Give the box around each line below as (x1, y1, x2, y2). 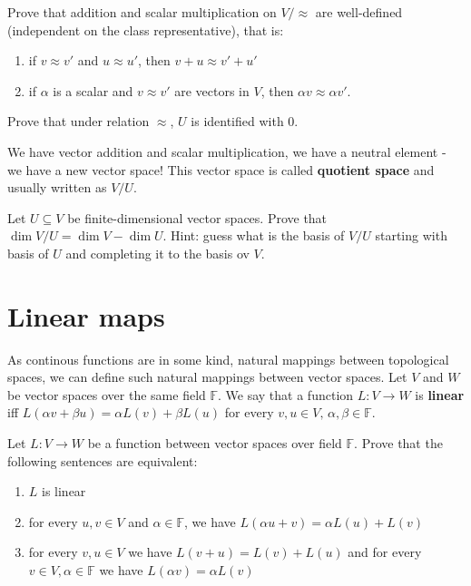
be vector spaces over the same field (7, 385, 206, 404)
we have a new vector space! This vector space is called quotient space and (7, 160, 435, 179)
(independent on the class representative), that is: (7, 20, 284, 39)
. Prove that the (354, 434, 443, 453)
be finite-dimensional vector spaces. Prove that (67, 208, 328, 227)
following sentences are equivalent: (7, 451, 198, 470)
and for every (348, 542, 422, 562)
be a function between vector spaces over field (87, 434, 342, 453)
